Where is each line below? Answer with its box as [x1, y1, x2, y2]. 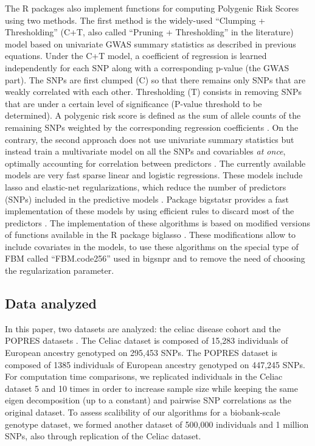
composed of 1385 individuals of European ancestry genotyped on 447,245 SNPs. [5, 358, 305, 371]
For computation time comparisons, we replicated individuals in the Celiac [5, 370, 283, 383]
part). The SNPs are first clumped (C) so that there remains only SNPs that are [5, 73, 306, 86]
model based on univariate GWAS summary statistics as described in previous [5, 37, 296, 50]
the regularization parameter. [5, 264, 114, 277]
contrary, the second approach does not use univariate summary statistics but [5, 133, 294, 145]
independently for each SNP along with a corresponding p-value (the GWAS [5, 61, 289, 74]
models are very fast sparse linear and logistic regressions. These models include [5, 169, 303, 181]
